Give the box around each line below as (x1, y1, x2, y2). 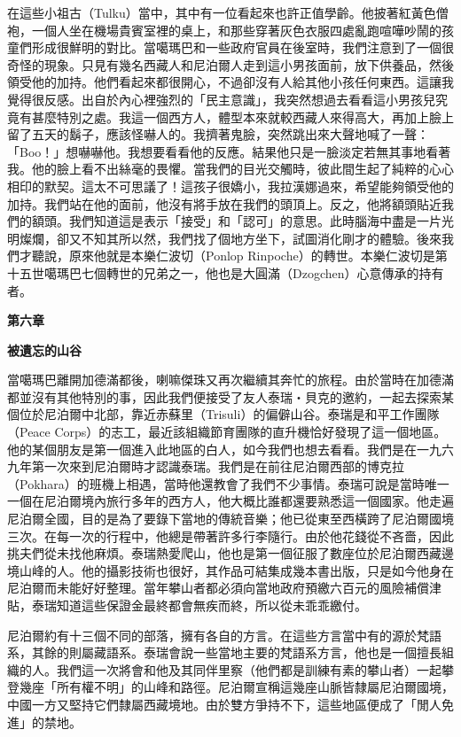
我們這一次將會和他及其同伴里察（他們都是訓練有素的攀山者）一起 (56, 660, 441, 679)
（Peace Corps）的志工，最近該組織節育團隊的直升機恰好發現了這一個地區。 (7, 423, 447, 441)
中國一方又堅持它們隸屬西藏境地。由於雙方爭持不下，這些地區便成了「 (7, 694, 417, 713)
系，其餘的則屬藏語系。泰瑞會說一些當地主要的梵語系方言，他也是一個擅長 (7, 643, 441, 662)
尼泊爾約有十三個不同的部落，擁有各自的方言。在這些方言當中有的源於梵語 (7, 625, 441, 644)
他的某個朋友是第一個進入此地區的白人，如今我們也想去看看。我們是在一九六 (7, 439, 454, 458)
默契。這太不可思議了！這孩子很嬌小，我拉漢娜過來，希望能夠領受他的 (43, 176, 454, 195)
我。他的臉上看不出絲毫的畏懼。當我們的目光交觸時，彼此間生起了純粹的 (7, 159, 429, 178)
